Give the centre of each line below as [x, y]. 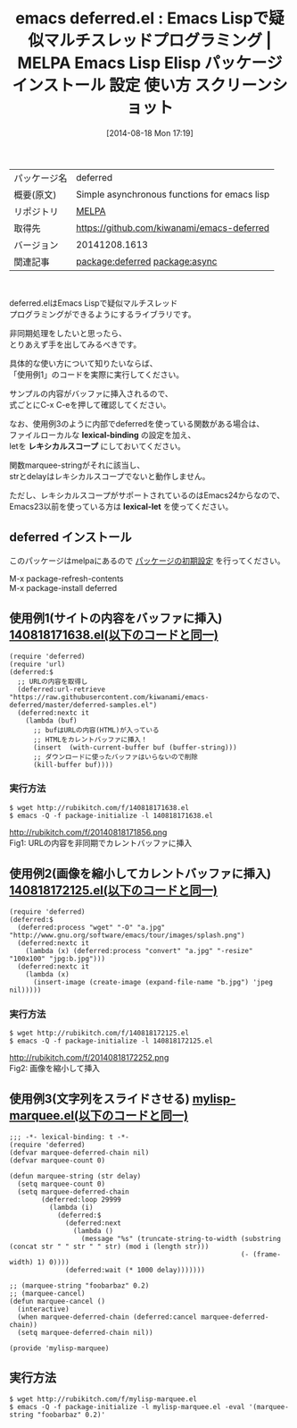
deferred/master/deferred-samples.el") [83, 705]
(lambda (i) [71, 1207]
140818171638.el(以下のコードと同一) [114, 635]
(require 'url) [37, 664]
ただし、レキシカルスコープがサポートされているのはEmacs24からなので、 [147, 495]
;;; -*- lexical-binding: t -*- [69, 1136]
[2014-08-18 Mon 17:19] [150, 133]
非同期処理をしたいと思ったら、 [68, 333]
